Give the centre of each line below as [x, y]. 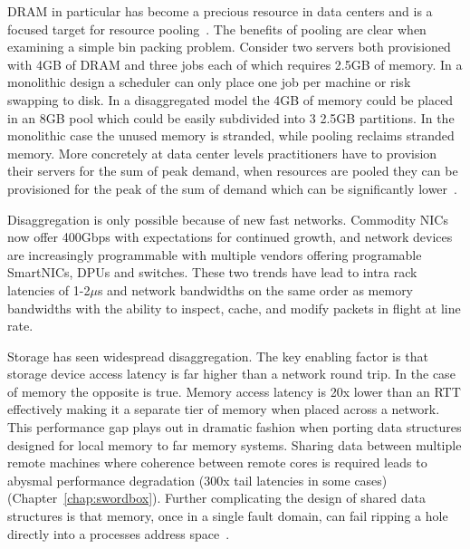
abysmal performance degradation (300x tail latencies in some [179, 480]
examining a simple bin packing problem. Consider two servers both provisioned [229, 47]
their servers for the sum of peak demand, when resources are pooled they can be [233, 171]
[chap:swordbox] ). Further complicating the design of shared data [245, 498]
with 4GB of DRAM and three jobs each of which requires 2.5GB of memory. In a [235, 64]
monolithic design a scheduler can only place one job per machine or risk [209, 82]
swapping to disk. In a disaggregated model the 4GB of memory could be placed [230, 99]
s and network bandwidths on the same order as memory [255, 289]
